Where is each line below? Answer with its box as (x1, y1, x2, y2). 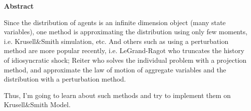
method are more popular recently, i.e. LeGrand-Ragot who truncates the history (4, 45, 245, 55)
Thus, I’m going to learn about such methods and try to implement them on (4, 90, 231, 100)
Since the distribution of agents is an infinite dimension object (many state (4, 17, 226, 27)
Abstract (4, 1, 34, 11)
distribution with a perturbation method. (4, 74, 126, 84)
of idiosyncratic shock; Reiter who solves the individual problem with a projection (4, 55, 247, 65)
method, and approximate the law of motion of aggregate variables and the (4, 64, 226, 74)
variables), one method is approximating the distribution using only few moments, (4, 27, 248, 37)
